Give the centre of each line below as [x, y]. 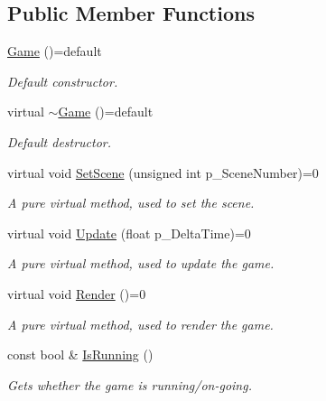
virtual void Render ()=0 [77, 293]
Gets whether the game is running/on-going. [130, 384]
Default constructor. [63, 81]
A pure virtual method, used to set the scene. [131, 203]
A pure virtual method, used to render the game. [140, 324]
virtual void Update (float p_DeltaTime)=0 [129, 233]
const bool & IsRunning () [80, 354]
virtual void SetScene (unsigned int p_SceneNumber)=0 [163, 172]
